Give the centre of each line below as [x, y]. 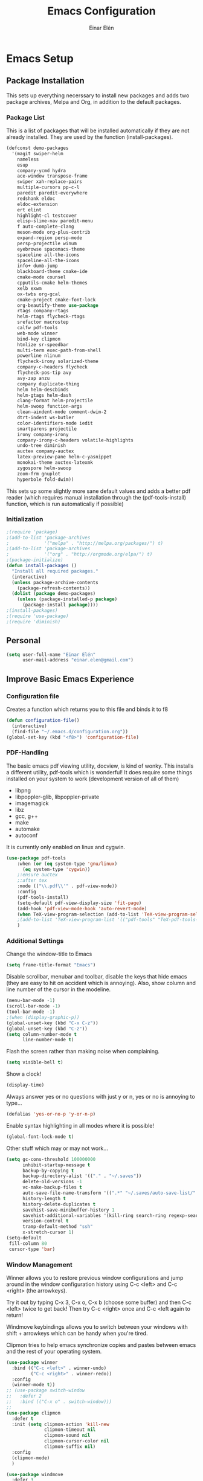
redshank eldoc [36, 198]
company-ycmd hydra [42, 170]
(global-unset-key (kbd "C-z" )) [47, 1029]
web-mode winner [38, 333]
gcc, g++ [26, 816]
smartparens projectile [47, 429]
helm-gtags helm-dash [44, 395]
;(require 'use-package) [37, 616]
